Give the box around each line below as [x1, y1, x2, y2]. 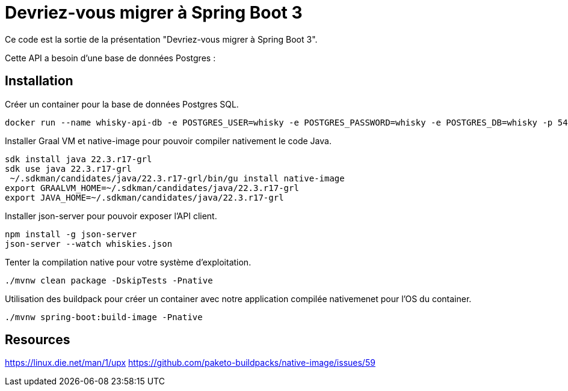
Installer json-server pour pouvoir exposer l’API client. [5, 210, 217, 221]
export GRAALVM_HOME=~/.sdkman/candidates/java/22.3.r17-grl [5, 183, 299, 193]
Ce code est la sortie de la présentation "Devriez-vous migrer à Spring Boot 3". [5, 34, 318, 44]
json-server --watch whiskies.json [5, 238, 173, 249]
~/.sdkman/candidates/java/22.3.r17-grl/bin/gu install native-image [10, 173, 345, 183]
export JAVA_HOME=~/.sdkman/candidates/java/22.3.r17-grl [5, 192, 284, 202]
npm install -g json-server [5, 229, 137, 239]
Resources [5, 332, 70, 348]
